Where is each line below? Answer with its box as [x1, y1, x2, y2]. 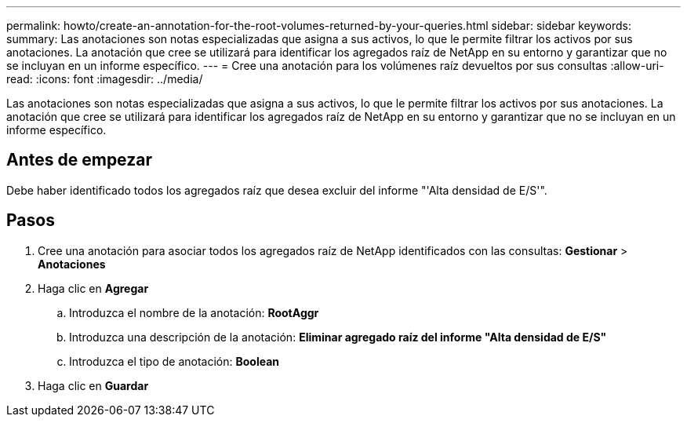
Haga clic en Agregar [38, 281, 149, 295]
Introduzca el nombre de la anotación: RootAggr [69, 305, 319, 319]
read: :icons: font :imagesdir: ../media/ [6, 72, 203, 86]
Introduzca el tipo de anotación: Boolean [69, 354, 280, 368]
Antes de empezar [6, 150, 152, 170]
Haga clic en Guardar [38, 378, 149, 392]
